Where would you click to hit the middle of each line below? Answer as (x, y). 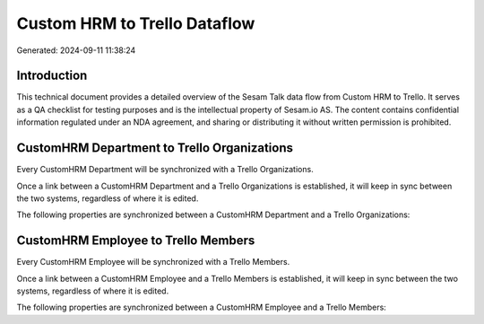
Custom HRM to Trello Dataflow (136, 23)
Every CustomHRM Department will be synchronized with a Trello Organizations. (165, 170)
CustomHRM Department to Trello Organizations (155, 148)
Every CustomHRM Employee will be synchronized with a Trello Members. (153, 262)
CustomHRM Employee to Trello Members (136, 241)
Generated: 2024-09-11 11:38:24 (76, 50)
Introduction (52, 76)
